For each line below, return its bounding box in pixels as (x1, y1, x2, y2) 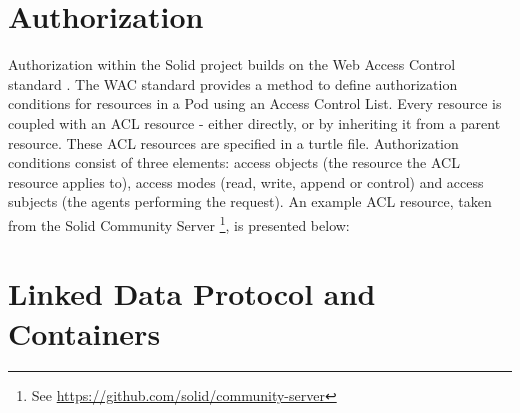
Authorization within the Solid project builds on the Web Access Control (8, 54, 456, 75)
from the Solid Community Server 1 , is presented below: (8, 211, 350, 235)
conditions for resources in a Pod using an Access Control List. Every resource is (8, 93, 502, 114)
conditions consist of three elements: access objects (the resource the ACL (8, 152, 460, 173)
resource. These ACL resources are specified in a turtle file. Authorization (8, 132, 459, 153)
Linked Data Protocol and (8, 273, 376, 314)
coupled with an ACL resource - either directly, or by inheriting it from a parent (8, 112, 501, 133)
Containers (8, 312, 161, 353)
